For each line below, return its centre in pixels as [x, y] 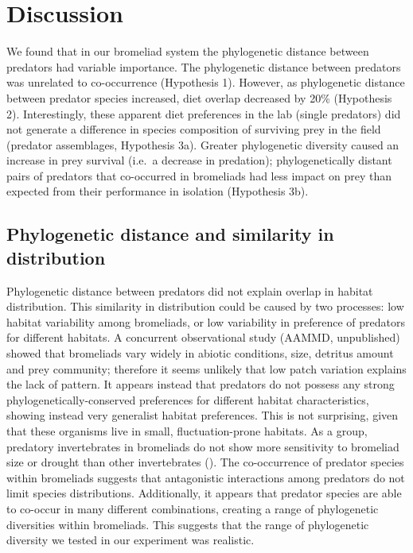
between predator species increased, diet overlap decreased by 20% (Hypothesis [199, 97]
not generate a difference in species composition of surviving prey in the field [194, 129]
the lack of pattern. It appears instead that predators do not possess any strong [201, 384]
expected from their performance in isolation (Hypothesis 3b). [158, 191]
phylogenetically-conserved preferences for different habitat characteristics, [188, 399]
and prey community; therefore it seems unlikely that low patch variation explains [206, 368]
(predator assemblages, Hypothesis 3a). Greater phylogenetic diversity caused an [203, 144]
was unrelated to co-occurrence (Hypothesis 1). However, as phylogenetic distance [206, 82]
